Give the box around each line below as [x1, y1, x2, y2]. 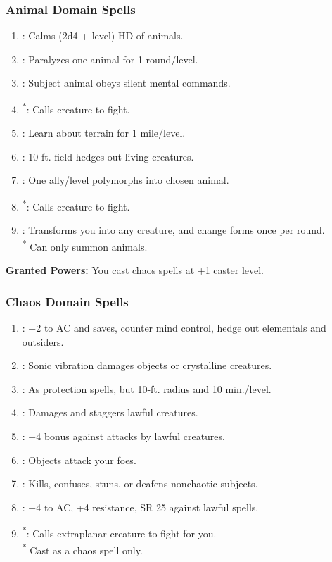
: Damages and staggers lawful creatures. [22, 405, 198, 420]
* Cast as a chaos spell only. [22, 540, 143, 557]
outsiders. [22, 334, 64, 349]
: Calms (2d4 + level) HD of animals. [22, 28, 184, 43]
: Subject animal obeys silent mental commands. [22, 75, 231, 90]
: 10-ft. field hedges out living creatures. [22, 149, 194, 163]
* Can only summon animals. [22, 237, 148, 254]
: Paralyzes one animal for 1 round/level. [22, 51, 198, 66]
